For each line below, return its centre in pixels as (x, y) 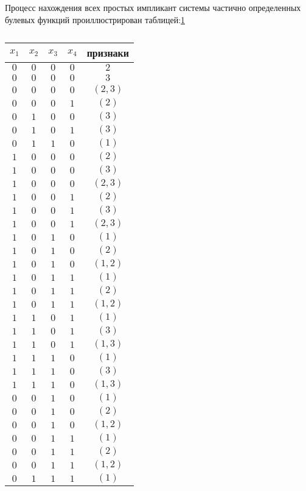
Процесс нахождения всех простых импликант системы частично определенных (153, 7)
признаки (108, 53)
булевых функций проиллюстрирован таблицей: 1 (95, 19)
